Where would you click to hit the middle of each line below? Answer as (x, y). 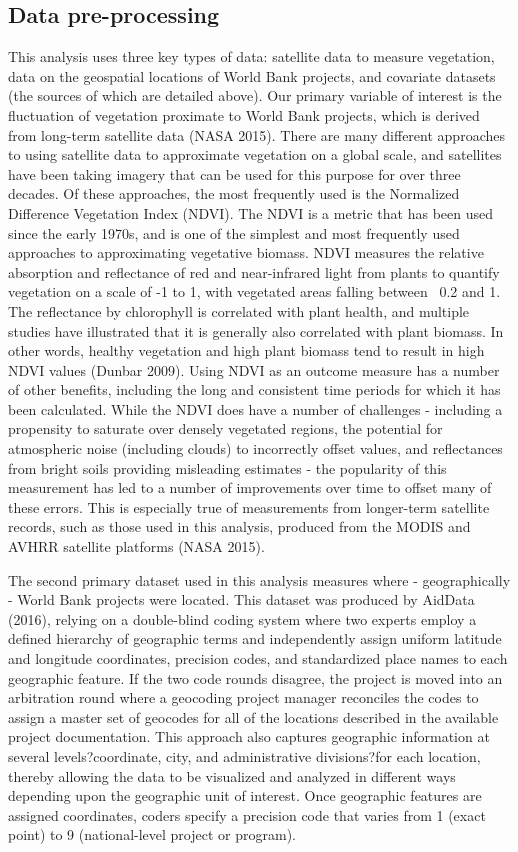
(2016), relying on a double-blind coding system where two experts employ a (242, 618)
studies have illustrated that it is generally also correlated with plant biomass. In (256, 330)
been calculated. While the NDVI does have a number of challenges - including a (255, 408)
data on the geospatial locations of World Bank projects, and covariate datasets (252, 75)
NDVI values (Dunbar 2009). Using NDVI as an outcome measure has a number (254, 369)
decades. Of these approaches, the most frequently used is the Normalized (234, 193)
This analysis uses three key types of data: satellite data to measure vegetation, (251, 56)
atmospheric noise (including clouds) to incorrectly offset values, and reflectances (255, 448)
